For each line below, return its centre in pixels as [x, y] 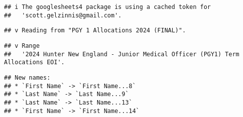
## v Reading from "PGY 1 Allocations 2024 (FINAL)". [95, 31]
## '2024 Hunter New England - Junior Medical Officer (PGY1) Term [122, 54]
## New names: [27, 77]
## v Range [22, 46]
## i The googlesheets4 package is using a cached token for [108, 7]
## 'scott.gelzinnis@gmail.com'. [63, 15]
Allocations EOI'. [34, 62]
